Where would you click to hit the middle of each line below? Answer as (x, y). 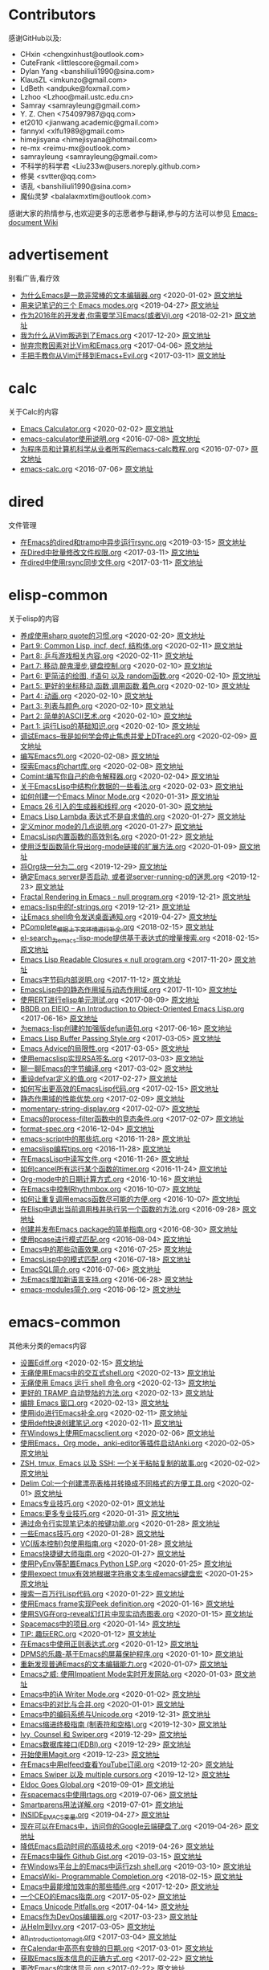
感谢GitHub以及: (35, 38)
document (25, 222)
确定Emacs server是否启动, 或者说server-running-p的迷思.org (122, 877)
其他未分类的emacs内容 (47, 1346)
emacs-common (65, 1322)
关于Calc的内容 (33, 411)
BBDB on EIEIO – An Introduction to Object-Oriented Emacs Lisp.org (132, 1009)
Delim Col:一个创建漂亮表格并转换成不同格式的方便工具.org (117, 1483)
